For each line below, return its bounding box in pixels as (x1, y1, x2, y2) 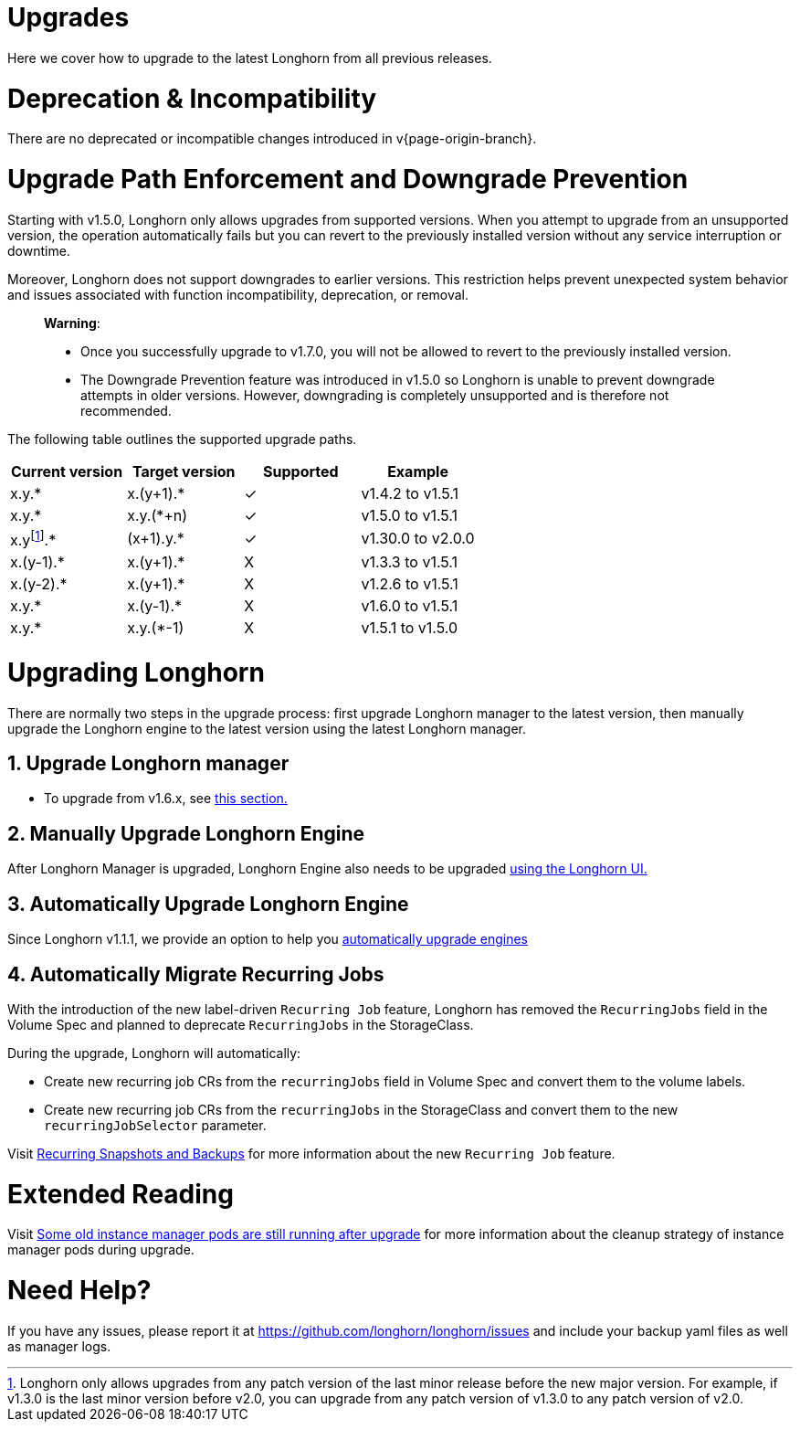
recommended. (80, 402, 172, 418)
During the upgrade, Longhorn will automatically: (7, 1044, 301, 1061)
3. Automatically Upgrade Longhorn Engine (7, 892, 409, 916)
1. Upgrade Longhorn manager (7, 752, 289, 775)
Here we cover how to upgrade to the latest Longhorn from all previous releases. (7, 49, 492, 66)
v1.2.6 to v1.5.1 (361, 575, 458, 594)
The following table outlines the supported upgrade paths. (7, 430, 357, 447)
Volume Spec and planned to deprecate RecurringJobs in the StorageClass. (7, 1016, 474, 1032)
